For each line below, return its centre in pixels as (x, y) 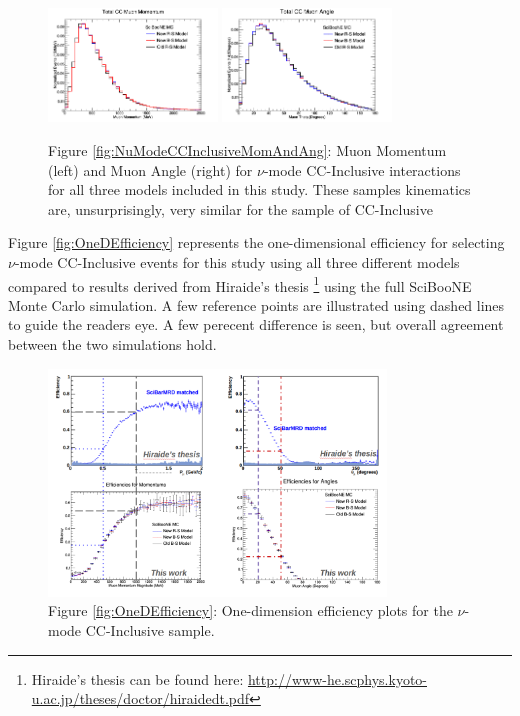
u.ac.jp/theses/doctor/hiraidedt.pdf (140, 698)
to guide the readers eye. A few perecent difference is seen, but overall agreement (256, 324)
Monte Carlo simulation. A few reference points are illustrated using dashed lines (256, 304)
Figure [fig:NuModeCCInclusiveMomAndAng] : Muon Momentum (247, 150)
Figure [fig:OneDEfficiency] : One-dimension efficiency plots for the (250, 610)
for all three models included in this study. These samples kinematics (259, 189)
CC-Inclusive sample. (150, 629)
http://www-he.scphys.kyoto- (337, 678)
